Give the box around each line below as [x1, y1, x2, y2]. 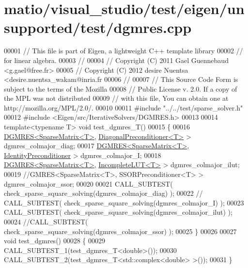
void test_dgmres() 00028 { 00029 [4, 236, 106, 246]
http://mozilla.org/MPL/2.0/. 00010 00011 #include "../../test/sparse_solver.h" [4, 102, 243, 112]
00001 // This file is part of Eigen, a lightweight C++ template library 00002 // [4, 46, 243, 56]
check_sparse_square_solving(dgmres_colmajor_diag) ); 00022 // [4, 188, 203, 198]
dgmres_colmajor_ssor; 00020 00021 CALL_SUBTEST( [4, 178, 173, 189]
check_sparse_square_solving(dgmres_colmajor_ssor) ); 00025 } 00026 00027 [4, 226, 237, 236]
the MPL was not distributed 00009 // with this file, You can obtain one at [4, 93, 229, 103]
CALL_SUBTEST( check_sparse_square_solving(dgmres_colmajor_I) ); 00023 [4, 197, 244, 207]
